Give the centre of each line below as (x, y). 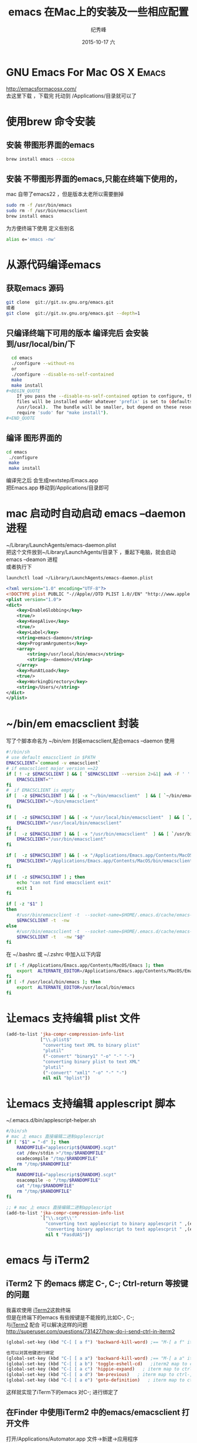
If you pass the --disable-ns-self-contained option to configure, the (106, 396)
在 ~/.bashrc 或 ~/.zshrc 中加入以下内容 (54, 954)
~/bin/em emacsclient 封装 (72, 723)
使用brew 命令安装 (51, 122)
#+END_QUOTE (21, 418)
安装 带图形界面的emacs (50, 145)
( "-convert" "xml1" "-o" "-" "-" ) (85, 1073)
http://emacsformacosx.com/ (41, 88)
